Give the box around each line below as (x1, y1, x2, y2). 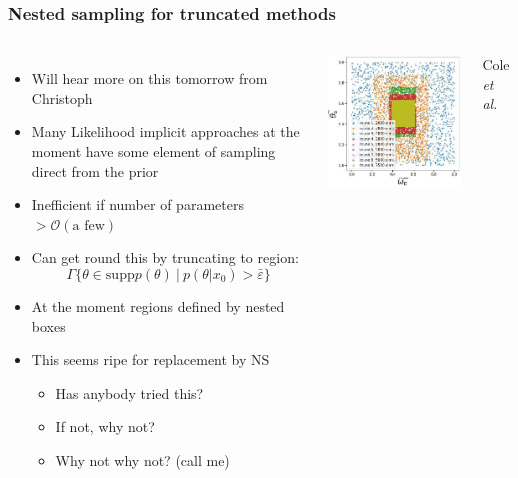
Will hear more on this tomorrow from (31, 68, 268, 89)
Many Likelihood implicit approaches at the (31, 121, 300, 142)
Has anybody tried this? (55, 382, 204, 403)
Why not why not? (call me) (55, 449, 230, 470)
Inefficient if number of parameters (31, 194, 244, 215)
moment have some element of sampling (31, 141, 276, 161)
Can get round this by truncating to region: (31, 247, 299, 268)
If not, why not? (55, 416, 155, 437)
